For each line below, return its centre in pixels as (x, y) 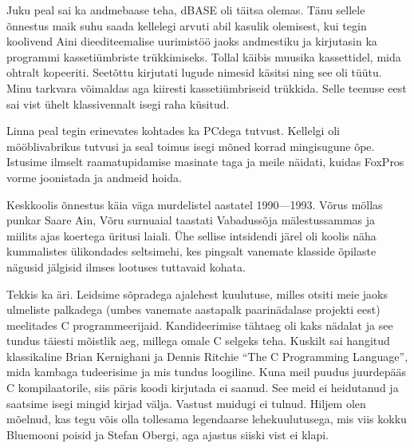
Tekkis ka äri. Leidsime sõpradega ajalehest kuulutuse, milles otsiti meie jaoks (197, 293)
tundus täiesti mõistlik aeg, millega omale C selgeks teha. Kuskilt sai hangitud (198, 341)
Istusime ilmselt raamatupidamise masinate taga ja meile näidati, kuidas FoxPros (205, 162)
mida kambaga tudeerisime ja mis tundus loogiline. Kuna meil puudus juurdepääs (207, 372)
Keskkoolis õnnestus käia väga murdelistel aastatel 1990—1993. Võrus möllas (195, 204)
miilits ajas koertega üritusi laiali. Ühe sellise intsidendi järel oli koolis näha (191, 235)
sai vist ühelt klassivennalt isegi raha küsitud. (118, 103)
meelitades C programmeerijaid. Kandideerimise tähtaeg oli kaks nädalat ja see (200, 325)
